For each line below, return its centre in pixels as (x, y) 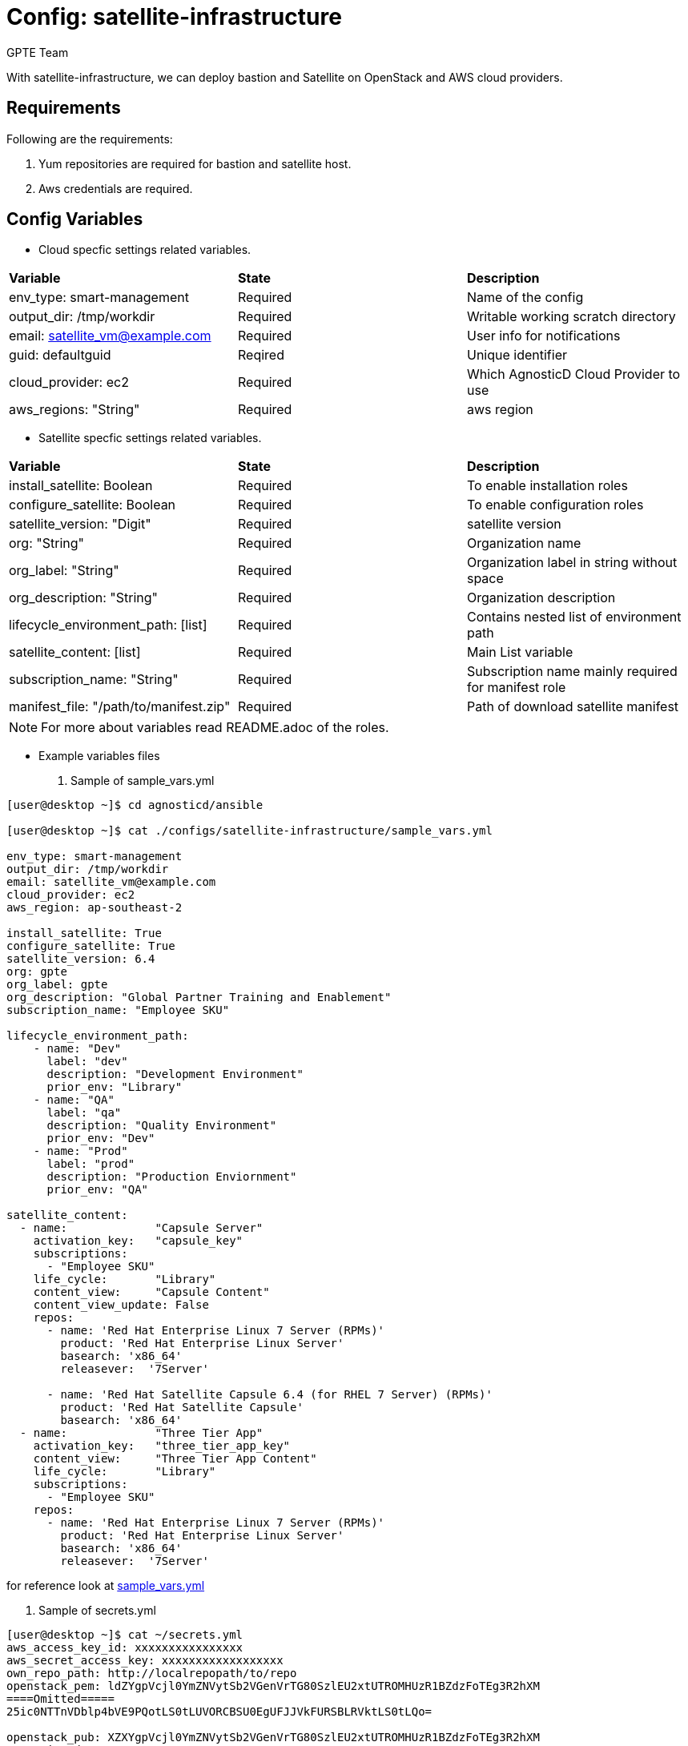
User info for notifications (543, 336)
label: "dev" (87, 1062)
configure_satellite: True (91, 946)
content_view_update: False (121, 1305)
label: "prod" (91, 1164)
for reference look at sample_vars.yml (106, 1586)
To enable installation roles (547, 486)
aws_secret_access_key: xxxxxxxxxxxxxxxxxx (145, 1661)
